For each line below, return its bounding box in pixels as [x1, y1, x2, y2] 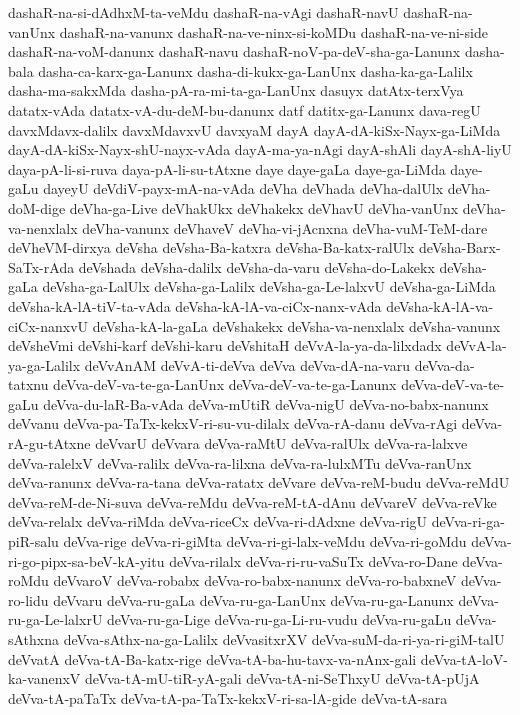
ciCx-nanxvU [8, 315, 89, 336]
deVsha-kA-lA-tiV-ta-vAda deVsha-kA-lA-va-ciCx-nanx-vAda [8, 295, 382, 316]
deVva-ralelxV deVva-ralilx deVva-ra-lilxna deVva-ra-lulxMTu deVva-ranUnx [8, 452, 472, 473]
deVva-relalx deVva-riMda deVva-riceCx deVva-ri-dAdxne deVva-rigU [8, 511, 428, 532]
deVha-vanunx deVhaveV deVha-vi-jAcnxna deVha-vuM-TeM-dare [82, 217, 488, 238]
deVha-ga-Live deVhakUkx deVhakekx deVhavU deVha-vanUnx [69, 197, 459, 218]
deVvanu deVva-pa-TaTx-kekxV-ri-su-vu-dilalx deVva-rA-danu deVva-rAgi [8, 413, 458, 434]
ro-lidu [8, 589, 49, 610]
